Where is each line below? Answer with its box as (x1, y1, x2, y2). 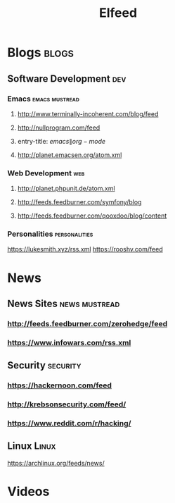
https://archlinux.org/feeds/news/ (7, 459, 105, 467)
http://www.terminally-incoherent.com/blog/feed (17, 109, 159, 118)
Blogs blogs (7, 44, 74, 61)
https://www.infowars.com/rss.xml (7, 337, 131, 347)
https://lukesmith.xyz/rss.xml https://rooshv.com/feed (7, 245, 163, 254)
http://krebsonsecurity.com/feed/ (7, 399, 127, 409)
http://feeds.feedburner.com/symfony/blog (17, 198, 142, 206)
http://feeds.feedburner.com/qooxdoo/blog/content (17, 211, 167, 220)
